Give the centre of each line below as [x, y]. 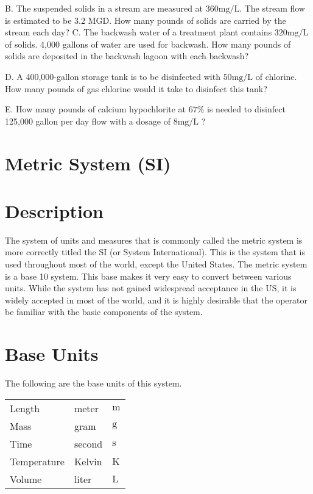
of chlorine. [276, 76]
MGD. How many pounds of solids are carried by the [187, 20]
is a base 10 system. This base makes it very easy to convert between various [148, 276]
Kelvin [88, 461]
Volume [26, 479]
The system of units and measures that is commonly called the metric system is [154, 240]
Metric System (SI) [88, 163]
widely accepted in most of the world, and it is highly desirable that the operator [156, 300]
